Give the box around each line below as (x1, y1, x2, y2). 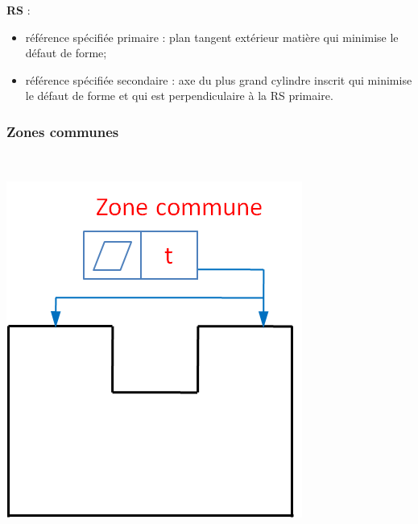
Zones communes (6, 121, 119, 141)
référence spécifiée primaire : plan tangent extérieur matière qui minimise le (25, 28, 399, 45)
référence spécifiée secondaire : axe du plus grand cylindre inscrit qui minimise (25, 71, 412, 88)
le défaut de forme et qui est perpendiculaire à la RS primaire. (25, 87, 333, 104)
